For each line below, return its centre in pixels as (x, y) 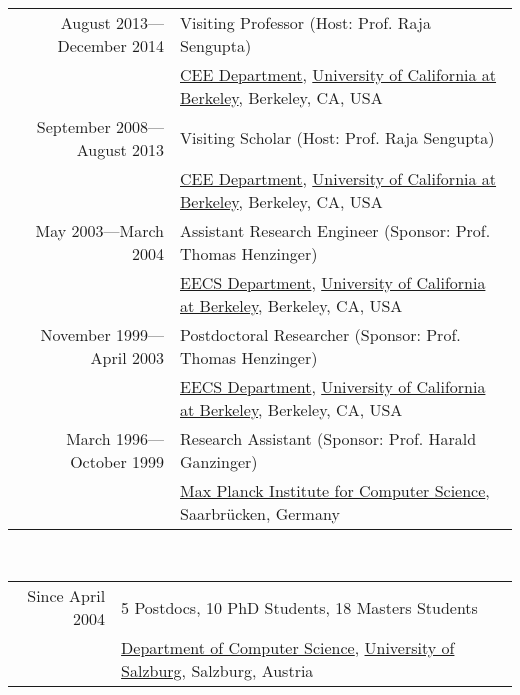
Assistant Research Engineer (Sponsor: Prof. (335, 230)
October (98, 461)
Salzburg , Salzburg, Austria (217, 671)
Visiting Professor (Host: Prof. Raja (305, 22)
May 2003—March (99, 230)
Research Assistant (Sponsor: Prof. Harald (328, 438)
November (75, 334)
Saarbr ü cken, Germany (260, 513)
